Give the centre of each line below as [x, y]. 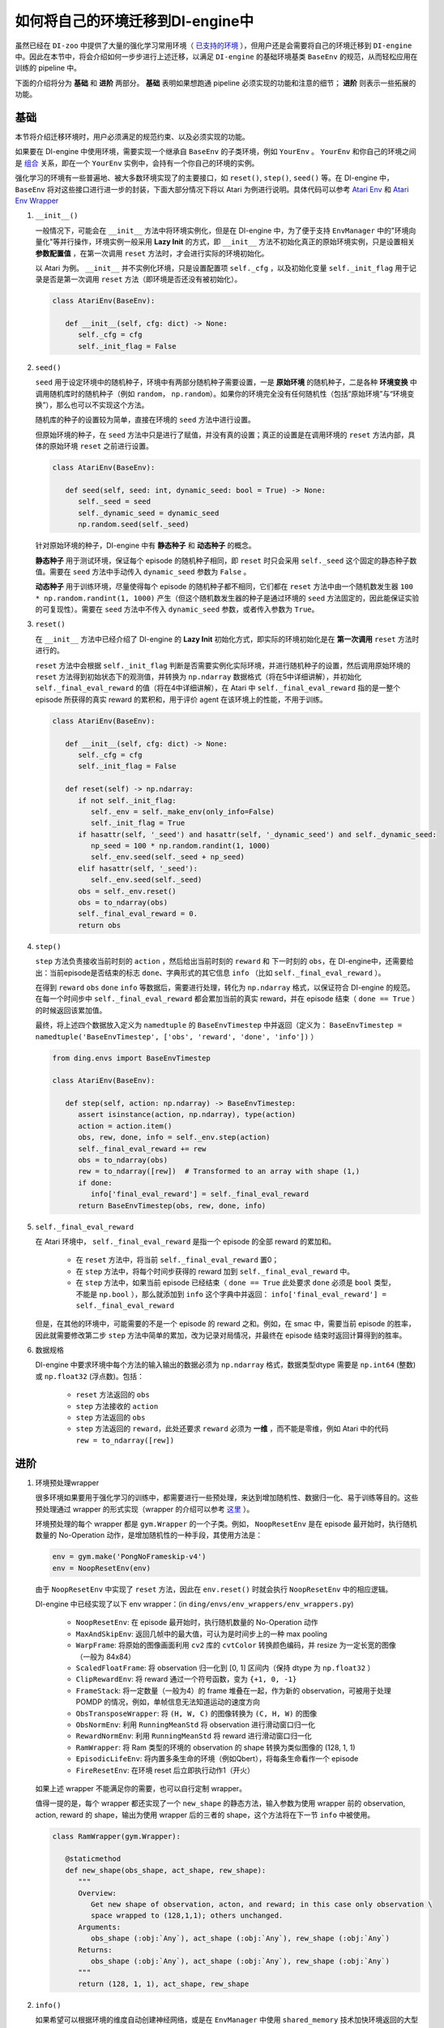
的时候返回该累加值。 [71, 1010]
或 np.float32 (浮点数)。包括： [90, 1376]
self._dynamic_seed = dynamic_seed [149, 513]
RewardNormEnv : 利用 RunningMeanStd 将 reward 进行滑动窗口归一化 [194, 1736]
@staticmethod [93, 1859]
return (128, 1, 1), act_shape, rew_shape [164, 1984]
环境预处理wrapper [67, 1482]
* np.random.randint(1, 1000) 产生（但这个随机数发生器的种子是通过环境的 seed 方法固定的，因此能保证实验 [227, 598]
